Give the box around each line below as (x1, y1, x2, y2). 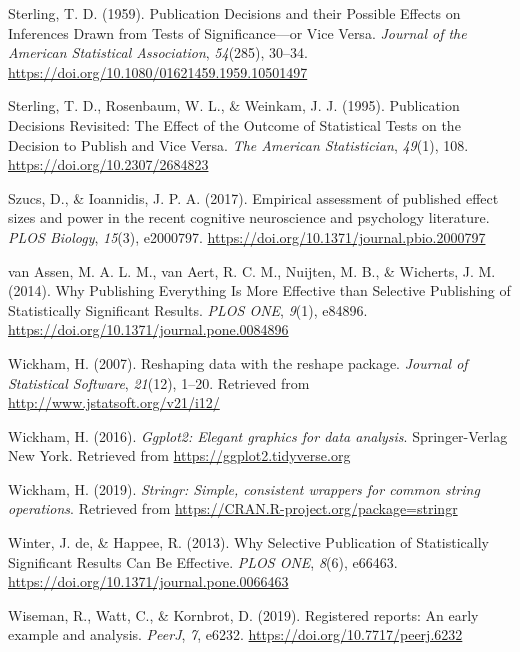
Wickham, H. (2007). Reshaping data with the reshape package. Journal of (8, 352, 468, 373)
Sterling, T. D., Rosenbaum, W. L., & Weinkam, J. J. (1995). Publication (8, 95, 460, 116)
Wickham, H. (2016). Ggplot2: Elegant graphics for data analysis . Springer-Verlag (8, 425, 508, 446)
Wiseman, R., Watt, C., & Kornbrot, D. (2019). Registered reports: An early (8, 604, 479, 625)
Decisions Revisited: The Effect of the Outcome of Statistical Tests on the (8, 114, 461, 135)
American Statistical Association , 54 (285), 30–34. (8, 42, 308, 63)
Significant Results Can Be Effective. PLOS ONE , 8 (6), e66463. (8, 551, 398, 572)
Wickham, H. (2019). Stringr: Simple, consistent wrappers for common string (8, 478, 480, 499)
